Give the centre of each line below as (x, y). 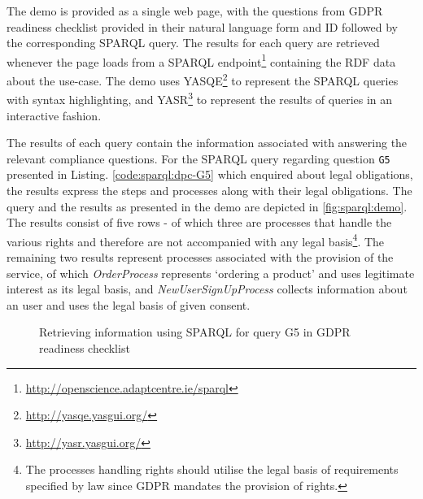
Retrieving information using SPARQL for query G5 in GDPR (195, 332)
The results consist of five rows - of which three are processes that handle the (199, 222)
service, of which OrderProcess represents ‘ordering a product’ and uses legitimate (211, 273)
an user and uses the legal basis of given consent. (129, 304)
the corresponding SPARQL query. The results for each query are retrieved (193, 43)
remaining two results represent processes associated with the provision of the (200, 257)
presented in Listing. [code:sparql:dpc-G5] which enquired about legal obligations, (210, 174)
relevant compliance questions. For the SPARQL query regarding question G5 (198, 158)
